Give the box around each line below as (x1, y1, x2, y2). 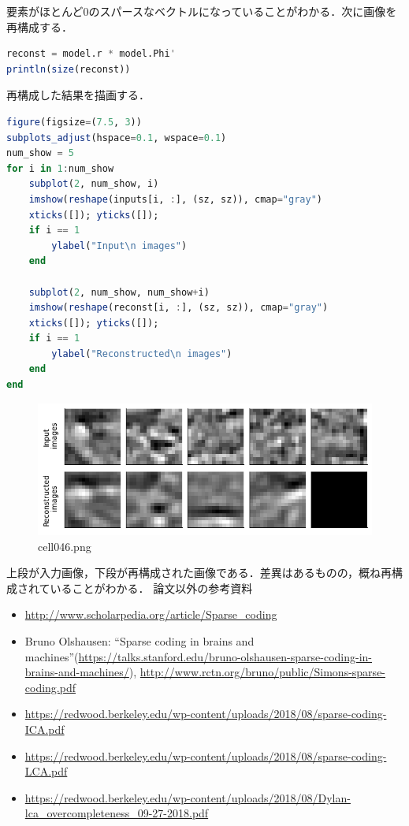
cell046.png (38, 538, 91, 554)
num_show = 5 (6, 147, 74, 159)
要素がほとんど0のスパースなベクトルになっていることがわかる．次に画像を (6, 3, 397, 19)
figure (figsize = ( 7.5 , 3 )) (6, 116, 142, 128)
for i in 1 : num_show (6, 162, 114, 174)
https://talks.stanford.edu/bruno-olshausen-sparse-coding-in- (78, 648, 373, 664)
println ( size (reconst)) (6, 63, 131, 75)
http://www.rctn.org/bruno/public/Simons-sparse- (139, 664, 386, 680)
